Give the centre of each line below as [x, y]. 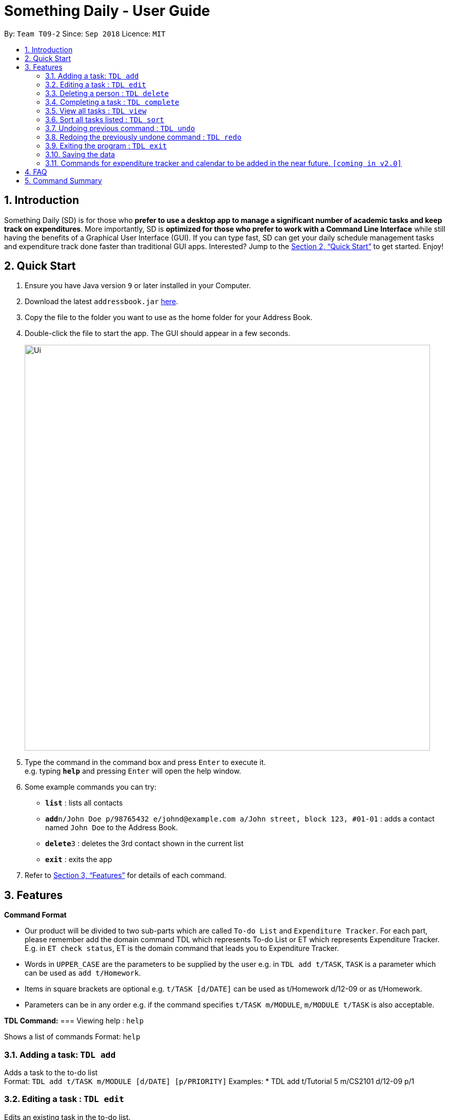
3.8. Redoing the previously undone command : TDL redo [143, 137]
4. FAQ [36, 172]
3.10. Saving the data [80, 154]
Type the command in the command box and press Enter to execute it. [145, 762]
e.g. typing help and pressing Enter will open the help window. [133, 771]
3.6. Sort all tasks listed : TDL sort [105, 119]
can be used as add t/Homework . [83, 973]
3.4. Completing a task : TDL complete [112, 102]
